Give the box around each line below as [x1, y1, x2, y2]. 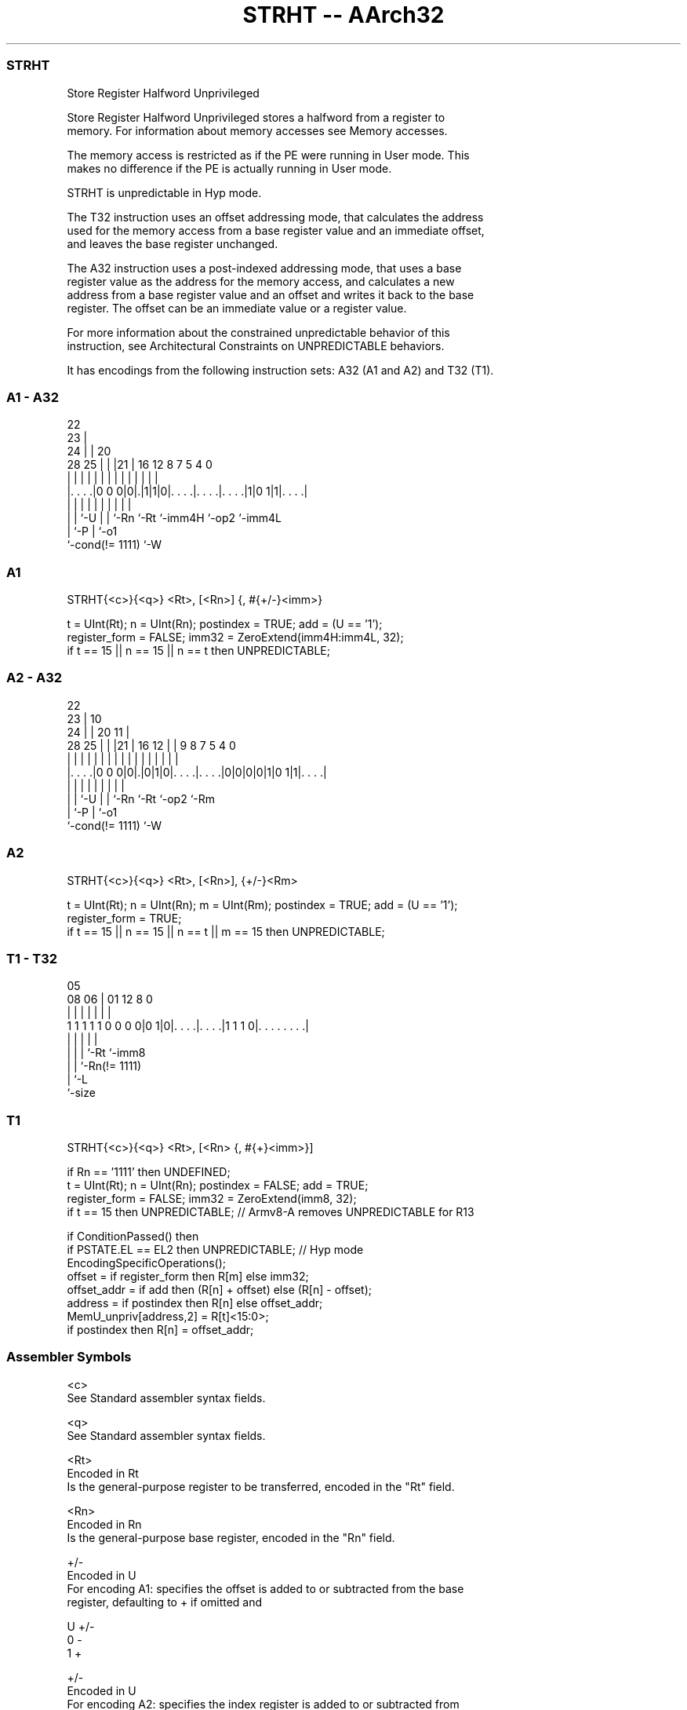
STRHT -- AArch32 [242, 2, 445, 28]
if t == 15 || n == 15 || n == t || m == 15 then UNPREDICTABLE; [67, 924, 385, 938]
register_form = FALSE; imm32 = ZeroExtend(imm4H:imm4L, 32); [67, 630, 404, 644]
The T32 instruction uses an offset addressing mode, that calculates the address [67, 210, 484, 224]
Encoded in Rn [67, 1517, 142, 1531]
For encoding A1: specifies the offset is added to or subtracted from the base [67, 1581, 464, 1595]
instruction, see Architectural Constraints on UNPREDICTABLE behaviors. [67, 338, 445, 353]
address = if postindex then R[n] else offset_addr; [67, 1296, 323, 1310]
